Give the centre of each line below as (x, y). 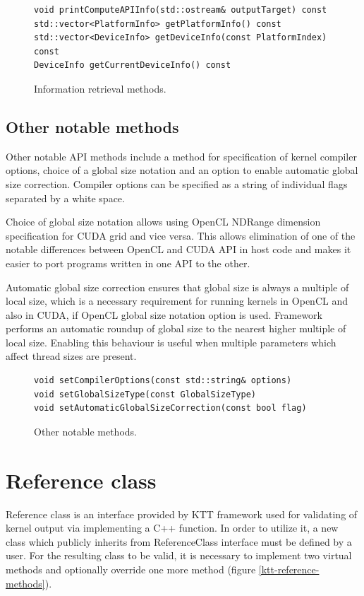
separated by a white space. (65, 198)
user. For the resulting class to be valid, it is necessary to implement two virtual (179, 555)
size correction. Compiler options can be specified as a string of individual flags (177, 183)
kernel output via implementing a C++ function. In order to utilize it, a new (172, 528)
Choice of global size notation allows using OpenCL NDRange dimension (163, 222)
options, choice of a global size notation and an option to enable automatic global (182, 170)
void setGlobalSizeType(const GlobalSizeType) (145, 394)
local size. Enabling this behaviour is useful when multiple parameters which (171, 342)
